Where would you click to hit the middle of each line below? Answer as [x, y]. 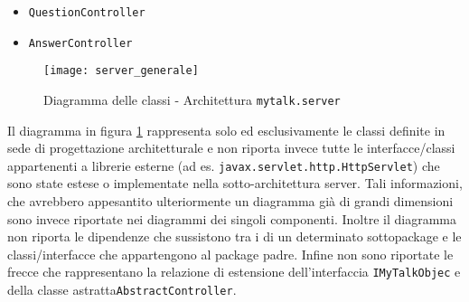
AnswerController [80, 43]
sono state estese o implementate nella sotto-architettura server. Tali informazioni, [235, 183]
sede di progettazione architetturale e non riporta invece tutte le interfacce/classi [231, 148]
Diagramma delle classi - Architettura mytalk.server [192, 99]
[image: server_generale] [121, 71]
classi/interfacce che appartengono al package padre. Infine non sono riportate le [230, 254]
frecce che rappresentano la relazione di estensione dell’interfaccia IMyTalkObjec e [234, 272]
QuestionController [87, 13]
